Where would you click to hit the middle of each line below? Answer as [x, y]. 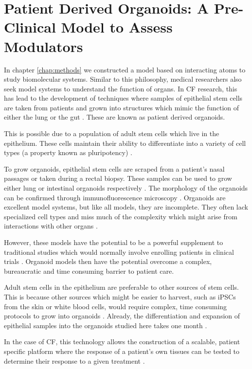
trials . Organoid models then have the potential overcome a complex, [108, 261]
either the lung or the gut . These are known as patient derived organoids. [115, 117]
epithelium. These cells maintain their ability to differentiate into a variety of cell [125, 143]
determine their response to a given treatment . [74, 360]
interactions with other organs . [51, 226]
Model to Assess [117, 27]
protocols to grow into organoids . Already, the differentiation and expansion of [122, 316]
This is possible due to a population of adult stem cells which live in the [112, 133]
